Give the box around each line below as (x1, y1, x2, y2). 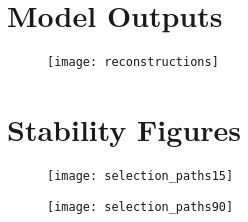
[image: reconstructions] (47, 55, 219, 70)
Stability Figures (7, 108, 242, 149)
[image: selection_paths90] (47, 199, 234, 214)
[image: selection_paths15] (47, 168, 234, 183)
